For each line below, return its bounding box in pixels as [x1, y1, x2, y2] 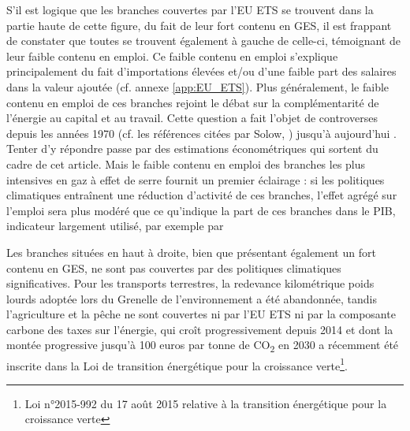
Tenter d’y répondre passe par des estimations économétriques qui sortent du [6, 140, 378, 157]
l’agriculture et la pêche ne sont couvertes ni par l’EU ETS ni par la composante [6, 306, 396, 322]
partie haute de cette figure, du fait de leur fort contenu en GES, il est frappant [6, 17, 392, 33]
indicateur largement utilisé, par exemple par [6, 217, 224, 234]
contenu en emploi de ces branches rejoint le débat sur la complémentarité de [6, 94, 379, 110]
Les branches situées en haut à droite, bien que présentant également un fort [6, 243, 376, 260]
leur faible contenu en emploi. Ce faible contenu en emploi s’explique [6, 47, 338, 64]
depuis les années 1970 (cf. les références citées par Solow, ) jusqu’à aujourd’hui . [6, 124, 397, 141]
